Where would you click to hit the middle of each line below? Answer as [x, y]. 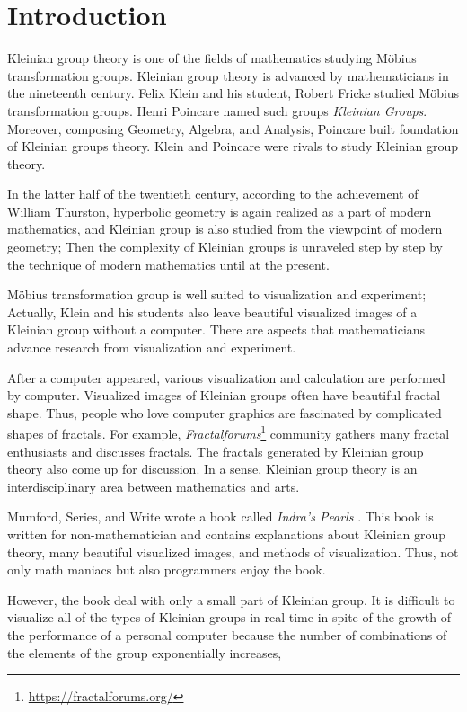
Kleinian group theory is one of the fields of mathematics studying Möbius [212, 58]
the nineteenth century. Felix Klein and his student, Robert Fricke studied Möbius [233, 93]
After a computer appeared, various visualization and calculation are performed [226, 377]
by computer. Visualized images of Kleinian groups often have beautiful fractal [224, 395]
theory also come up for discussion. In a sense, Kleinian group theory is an [212, 469]
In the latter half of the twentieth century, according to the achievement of [213, 194]
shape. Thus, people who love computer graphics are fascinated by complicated [225, 412]
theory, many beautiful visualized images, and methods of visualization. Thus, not [233, 552]
